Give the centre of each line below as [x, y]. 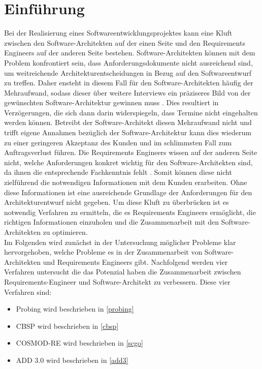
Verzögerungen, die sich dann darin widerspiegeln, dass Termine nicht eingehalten [131, 112]
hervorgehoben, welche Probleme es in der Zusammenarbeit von [103, 252]
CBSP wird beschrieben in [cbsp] [67, 326]
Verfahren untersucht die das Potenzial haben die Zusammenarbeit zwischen [123, 272]
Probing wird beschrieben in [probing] [75, 309]
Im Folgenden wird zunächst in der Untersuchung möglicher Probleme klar [120, 242]
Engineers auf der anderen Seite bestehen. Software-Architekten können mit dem [130, 53]
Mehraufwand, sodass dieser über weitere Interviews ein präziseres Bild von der [127, 92]
